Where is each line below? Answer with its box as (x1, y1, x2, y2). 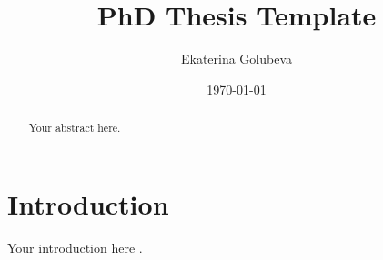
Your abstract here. (28, 120, 121, 135)
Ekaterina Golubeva (180, 49, 293, 68)
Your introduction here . (7, 237, 143, 256)
